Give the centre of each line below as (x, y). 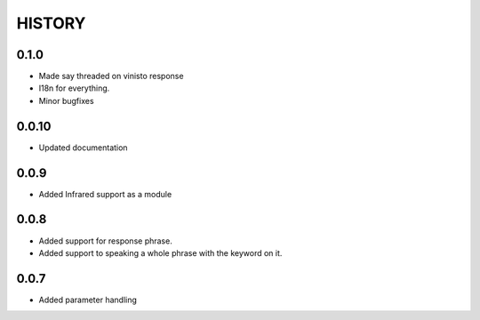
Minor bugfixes (66, 100)
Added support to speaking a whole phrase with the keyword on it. (160, 252)
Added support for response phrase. (105, 241)
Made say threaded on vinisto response (111, 76)
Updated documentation (83, 148)
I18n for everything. (74, 88)
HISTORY (51, 23)
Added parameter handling (88, 300)
